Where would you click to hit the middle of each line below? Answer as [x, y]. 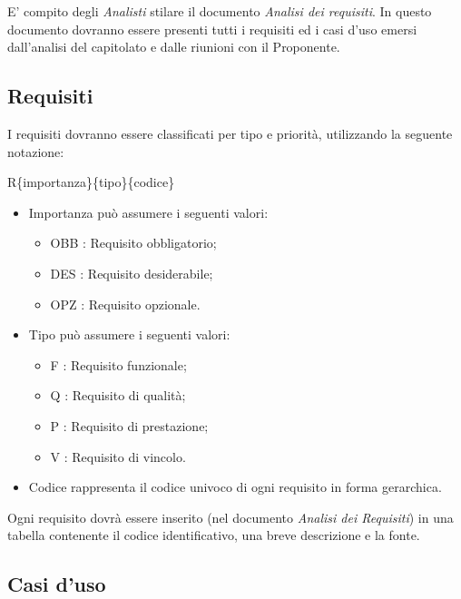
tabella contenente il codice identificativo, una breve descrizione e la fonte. [214, 535]
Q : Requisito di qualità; [118, 395]
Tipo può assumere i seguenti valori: [129, 334]
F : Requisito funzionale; [118, 364]
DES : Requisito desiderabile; [132, 273]
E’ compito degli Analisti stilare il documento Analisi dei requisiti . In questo [220, 11]
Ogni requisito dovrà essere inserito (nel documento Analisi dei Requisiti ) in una [230, 517]
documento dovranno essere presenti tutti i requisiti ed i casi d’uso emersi [212, 29]
